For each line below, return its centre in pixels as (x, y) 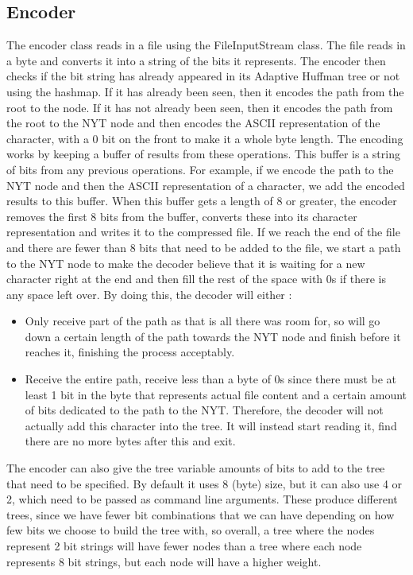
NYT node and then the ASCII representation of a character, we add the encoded (206, 185)
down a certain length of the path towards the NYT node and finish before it (213, 336)
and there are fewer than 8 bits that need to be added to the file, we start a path (204, 247)
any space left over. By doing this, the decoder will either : (149, 294)
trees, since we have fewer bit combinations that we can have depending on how (201, 514)
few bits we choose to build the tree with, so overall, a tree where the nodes (191, 530)
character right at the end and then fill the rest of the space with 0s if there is (197, 279)
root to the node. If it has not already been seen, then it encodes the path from (200, 107)
